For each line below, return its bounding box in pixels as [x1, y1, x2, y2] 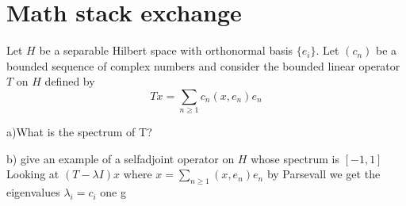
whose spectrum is [251, 150, 340, 166]
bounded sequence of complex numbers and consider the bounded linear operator [6, 57, 400, 74]
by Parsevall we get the [266, 166, 381, 182]
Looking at [6, 166, 59, 182]
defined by [44, 73, 95, 90]
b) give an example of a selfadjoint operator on [6, 150, 235, 166]
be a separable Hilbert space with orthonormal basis [39, 42, 293, 59]
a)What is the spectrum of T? [6, 124, 152, 140]
